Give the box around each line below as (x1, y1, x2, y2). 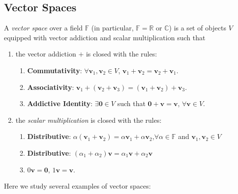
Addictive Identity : (27, 98, 93, 109)
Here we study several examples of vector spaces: (4, 181, 151, 191)
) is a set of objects (169, 23, 227, 33)
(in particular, (91, 23, 134, 33)
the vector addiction (15, 49, 76, 59)
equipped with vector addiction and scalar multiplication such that (4, 32, 206, 42)
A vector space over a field (4, 23, 83, 33)
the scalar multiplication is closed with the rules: (15, 114, 162, 125)
